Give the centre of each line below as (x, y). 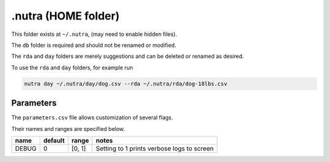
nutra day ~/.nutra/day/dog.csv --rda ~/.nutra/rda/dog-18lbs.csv (126, 83)
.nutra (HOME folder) (65, 16)
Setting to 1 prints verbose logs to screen (155, 148)
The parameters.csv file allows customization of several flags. (92, 118)
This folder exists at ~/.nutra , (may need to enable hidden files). (94, 34)
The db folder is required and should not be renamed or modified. (94, 45)
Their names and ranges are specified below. (68, 129)
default (54, 140)
